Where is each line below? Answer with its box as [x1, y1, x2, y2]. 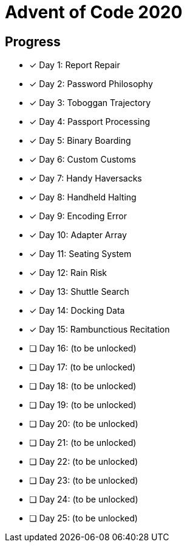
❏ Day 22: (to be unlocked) [29, 456, 138, 467]
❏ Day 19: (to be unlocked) [29, 400, 137, 411]
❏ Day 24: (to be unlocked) [29, 494, 138, 505]
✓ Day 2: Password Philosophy [29, 79, 153, 90]
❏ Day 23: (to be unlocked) [29, 475, 138, 486]
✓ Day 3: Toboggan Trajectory [29, 97, 151, 108]
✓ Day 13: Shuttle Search [29, 286, 129, 297]
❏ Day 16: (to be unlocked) [29, 343, 137, 354]
